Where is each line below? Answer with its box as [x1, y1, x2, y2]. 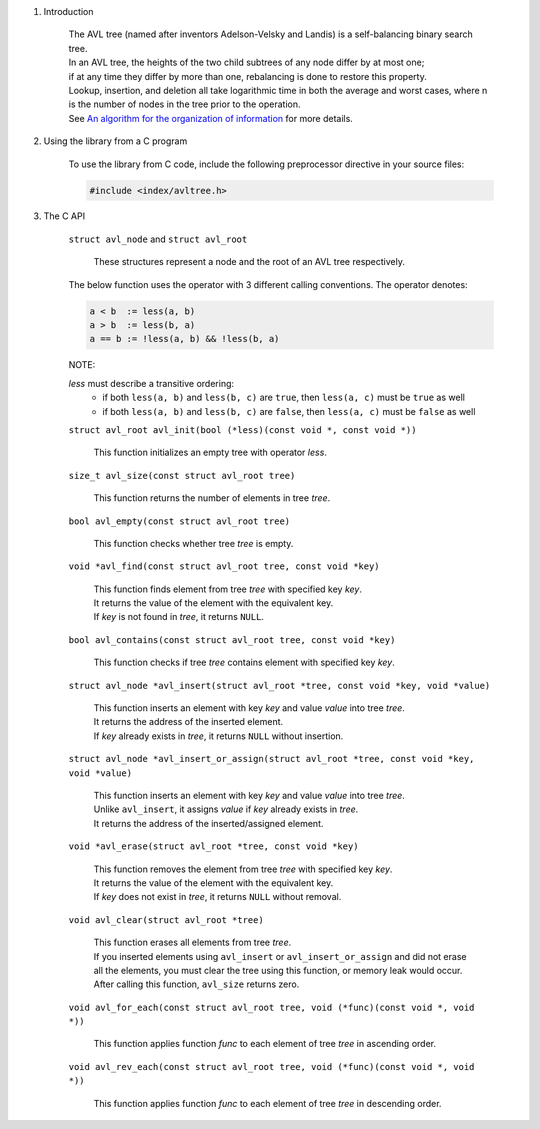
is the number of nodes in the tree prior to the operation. [68, 98, 301, 110]
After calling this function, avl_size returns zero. [93, 978, 300, 990]
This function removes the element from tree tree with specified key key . [93, 863, 393, 875]
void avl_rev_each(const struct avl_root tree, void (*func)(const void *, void [68, 1061, 475, 1072]
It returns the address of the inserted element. [93, 716, 284, 728]
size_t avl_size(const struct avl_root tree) [68, 470, 296, 481]
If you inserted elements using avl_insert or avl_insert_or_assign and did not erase [93, 950, 467, 962]
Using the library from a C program [43, 135, 188, 147]
